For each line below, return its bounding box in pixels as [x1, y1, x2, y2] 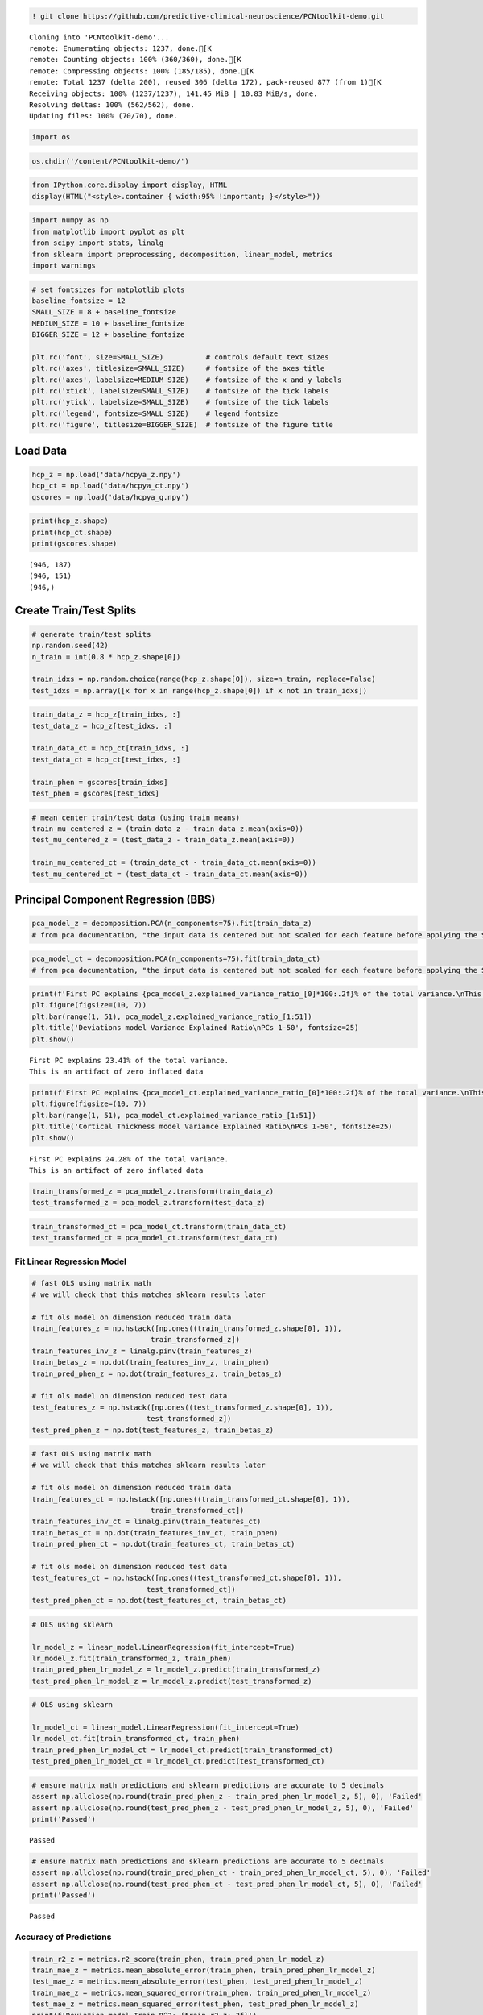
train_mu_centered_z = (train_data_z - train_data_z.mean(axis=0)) [31, 824, 304, 833]
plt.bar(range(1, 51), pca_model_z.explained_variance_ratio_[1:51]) [31, 1012, 312, 1021]
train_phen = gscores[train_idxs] [31, 778, 168, 787]
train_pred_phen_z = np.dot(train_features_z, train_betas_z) [31, 1369, 283, 1378]
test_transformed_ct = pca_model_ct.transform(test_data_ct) [31, 1233, 279, 1243]
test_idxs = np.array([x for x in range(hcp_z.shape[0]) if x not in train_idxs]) [31, 686, 368, 695]
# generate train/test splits [31, 629, 151, 638]
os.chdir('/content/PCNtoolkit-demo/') [31, 156, 189, 165]
